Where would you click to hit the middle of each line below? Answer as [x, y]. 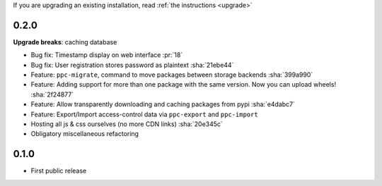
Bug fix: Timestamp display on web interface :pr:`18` [107, 55]
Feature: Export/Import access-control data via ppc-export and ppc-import [144, 114]
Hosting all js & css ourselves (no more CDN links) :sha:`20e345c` [127, 124]
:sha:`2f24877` [52, 94]
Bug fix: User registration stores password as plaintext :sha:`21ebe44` [132, 65]
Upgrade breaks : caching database [65, 42]
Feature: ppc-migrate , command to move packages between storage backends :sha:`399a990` [172, 75]
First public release [59, 171]
